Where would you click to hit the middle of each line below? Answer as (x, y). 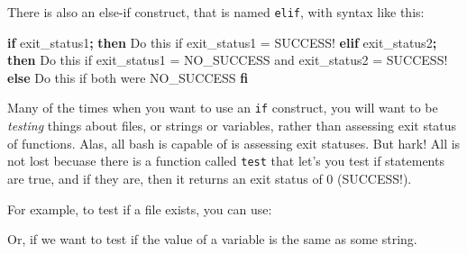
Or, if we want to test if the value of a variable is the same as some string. (212, 239)
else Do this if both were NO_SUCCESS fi (128, 77)
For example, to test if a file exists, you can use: (140, 209)
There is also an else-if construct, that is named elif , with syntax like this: (216, 12)
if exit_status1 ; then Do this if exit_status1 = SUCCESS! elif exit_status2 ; (222, 42)
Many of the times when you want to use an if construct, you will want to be (223, 108)
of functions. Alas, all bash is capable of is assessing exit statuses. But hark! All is (234, 143)
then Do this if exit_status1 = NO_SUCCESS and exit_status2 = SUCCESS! (228, 60)
